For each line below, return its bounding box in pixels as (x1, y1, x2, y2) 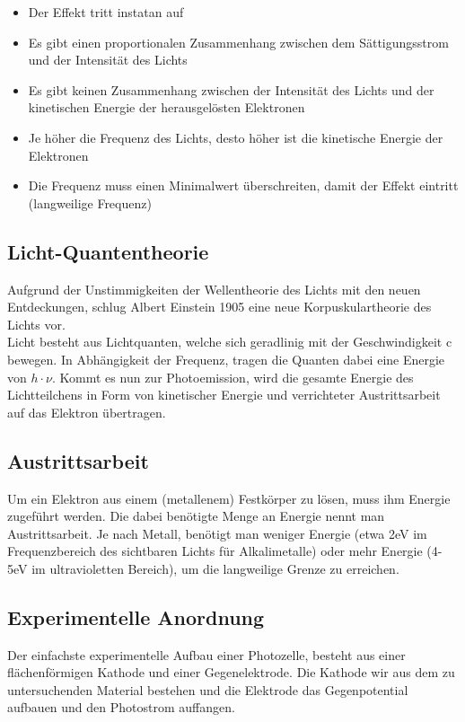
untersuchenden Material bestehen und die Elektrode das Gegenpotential (7, 680, 408, 699)
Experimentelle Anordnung (7, 603, 265, 630)
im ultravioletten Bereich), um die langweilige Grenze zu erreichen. (31, 559, 399, 577)
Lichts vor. (7, 314, 66, 333)
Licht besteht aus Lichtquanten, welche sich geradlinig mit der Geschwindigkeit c (7, 332, 452, 351)
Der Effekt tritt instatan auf (28, 3, 184, 21)
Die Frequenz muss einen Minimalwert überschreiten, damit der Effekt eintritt (28, 176, 459, 195)
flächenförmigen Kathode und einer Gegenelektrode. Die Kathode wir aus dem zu (7, 663, 455, 682)
